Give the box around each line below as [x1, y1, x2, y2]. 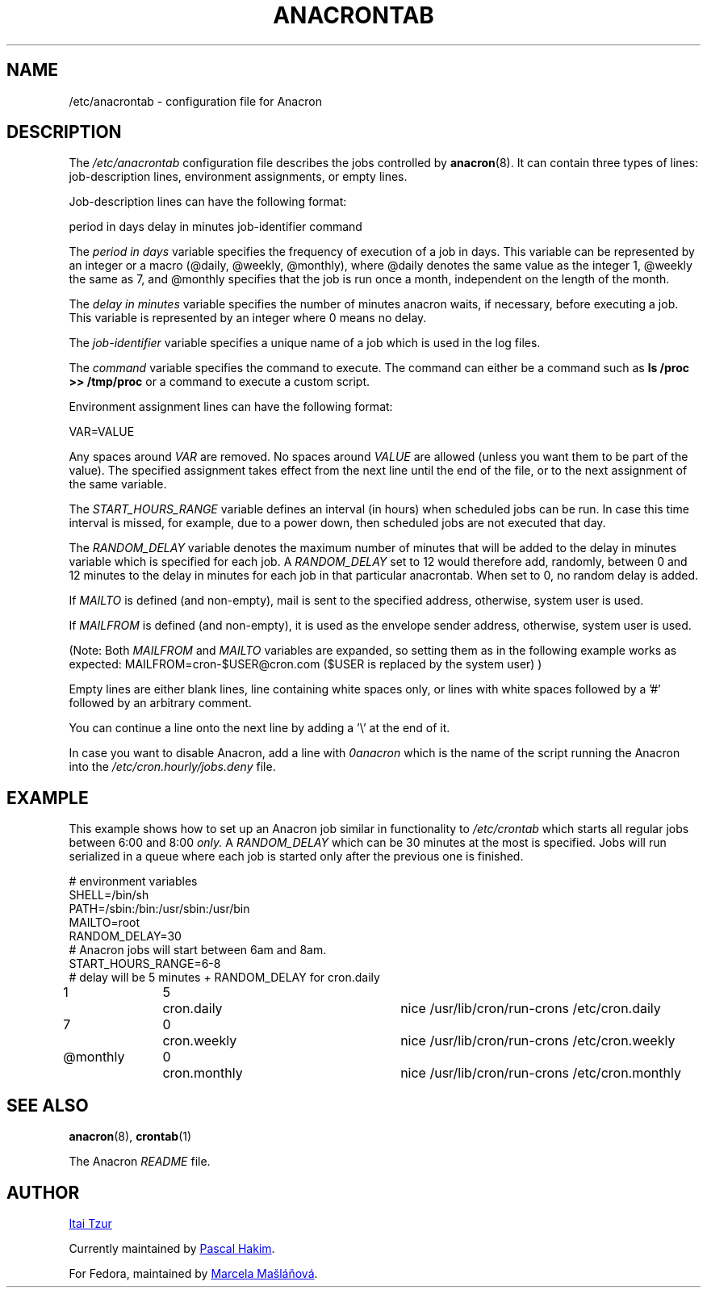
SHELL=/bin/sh [69, 888, 149, 902]
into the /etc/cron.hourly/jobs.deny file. [69, 760, 276, 774]
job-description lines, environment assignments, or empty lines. [69, 170, 408, 184]
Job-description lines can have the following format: [69, 195, 347, 209]
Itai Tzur [69, 1216, 112, 1230]
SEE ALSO [6, 1095, 89, 1116]
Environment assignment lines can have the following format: [69, 400, 393, 414]
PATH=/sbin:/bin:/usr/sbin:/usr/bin [69, 902, 250, 916]
